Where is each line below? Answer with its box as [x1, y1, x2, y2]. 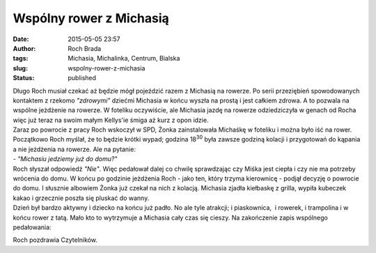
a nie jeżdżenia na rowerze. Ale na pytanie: [13, 145, 136, 153]
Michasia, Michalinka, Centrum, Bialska [68, 54, 180, 63]
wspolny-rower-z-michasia [68, 63, 146, 72]
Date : [13, 35, 29, 43]
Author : [13, 44, 36, 52]
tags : [13, 54, 29, 63]
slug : [13, 63, 28, 72]
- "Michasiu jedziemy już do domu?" [13, 155, 118, 163]
